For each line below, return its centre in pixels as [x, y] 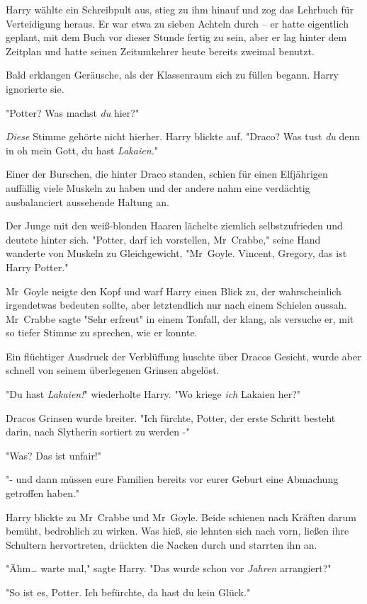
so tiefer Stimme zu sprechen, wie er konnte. [102, 332]
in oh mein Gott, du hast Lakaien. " [82, 150]
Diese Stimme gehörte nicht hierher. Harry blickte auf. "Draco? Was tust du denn [183, 136]
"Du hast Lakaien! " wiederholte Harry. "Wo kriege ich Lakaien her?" [153, 394]
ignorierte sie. [35, 88]
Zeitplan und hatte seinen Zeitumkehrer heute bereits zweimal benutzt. [160, 51]
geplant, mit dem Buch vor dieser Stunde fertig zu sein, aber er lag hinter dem [176, 37]
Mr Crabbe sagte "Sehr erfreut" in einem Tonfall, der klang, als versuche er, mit [180, 318]
